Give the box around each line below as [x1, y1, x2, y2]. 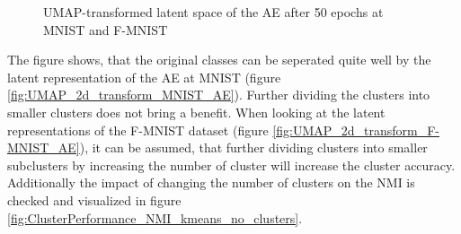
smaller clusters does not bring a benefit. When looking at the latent [7, 102, 386, 121]
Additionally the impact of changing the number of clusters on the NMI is [7, 173, 415, 192]
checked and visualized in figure [7, 190, 182, 209]
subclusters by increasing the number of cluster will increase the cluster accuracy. [7, 155, 456, 174]
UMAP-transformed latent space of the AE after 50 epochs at [43, 3, 384, 21]
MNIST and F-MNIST [43, 20, 168, 39]
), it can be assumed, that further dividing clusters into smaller [79, 138, 428, 157]
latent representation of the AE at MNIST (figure [7, 67, 281, 86]
